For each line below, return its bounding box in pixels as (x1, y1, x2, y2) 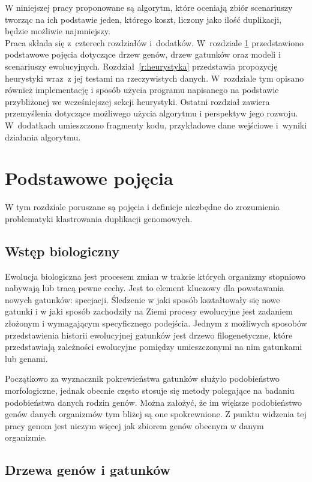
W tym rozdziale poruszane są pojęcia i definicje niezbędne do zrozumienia (5, 200, 280, 213)
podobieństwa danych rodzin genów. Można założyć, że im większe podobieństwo (5, 396, 302, 408)
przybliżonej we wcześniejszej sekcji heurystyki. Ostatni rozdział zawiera (5, 95, 270, 107)
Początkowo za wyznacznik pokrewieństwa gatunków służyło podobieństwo (5, 372, 280, 385)
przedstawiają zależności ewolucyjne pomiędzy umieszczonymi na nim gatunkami (5, 340, 302, 353)
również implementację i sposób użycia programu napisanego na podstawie (5, 83, 279, 96)
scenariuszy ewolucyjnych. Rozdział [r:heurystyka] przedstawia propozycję (5, 59, 278, 72)
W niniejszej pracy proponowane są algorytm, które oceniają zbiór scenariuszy (5, 1, 293, 13)
